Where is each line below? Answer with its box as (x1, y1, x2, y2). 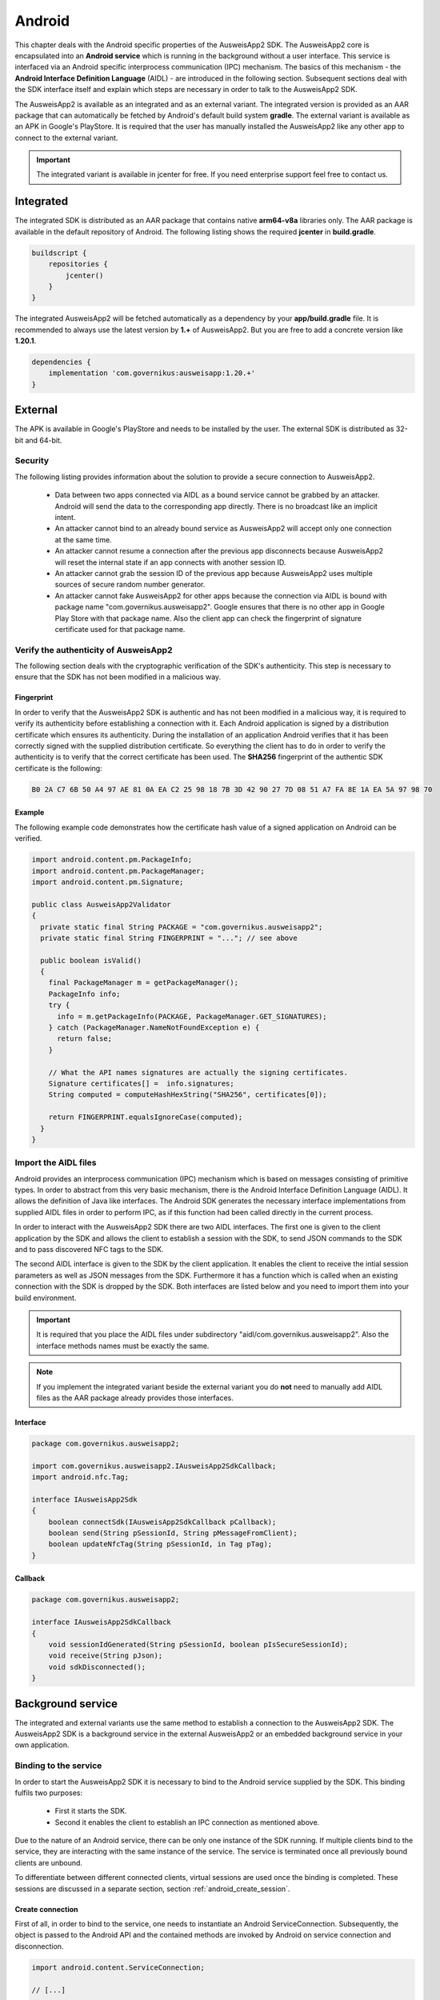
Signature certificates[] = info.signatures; (48, 1078, 235, 1088)
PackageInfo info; (48, 989, 121, 998)
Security (14, 455, 50, 466)
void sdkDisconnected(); (48, 1662, 146, 1671)
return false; (57, 1034, 112, 1043)
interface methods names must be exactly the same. (36, 1341, 210, 1350)
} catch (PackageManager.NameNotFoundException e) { (48, 1023, 260, 1032)
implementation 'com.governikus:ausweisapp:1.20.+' (48, 369, 256, 378)
